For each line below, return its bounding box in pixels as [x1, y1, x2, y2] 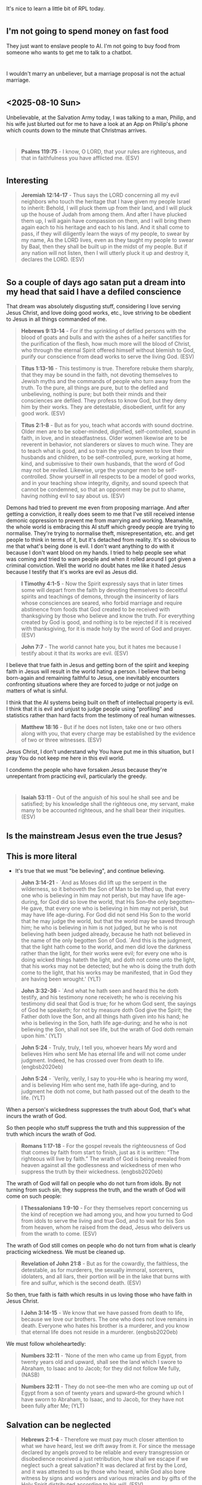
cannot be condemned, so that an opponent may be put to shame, [21, 486, 186, 493]
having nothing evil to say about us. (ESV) [21, 492, 125, 499]
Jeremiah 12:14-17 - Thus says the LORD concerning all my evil [21, 191, 179, 199]
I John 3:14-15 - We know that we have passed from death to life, [21, 1309, 185, 1317]
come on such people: [6, 1193, 62, 1200]
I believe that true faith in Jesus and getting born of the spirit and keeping [6, 662, 189, 668]
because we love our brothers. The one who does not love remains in [21, 1315, 194, 1323]
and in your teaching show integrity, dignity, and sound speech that [21, 479, 189, 486]
